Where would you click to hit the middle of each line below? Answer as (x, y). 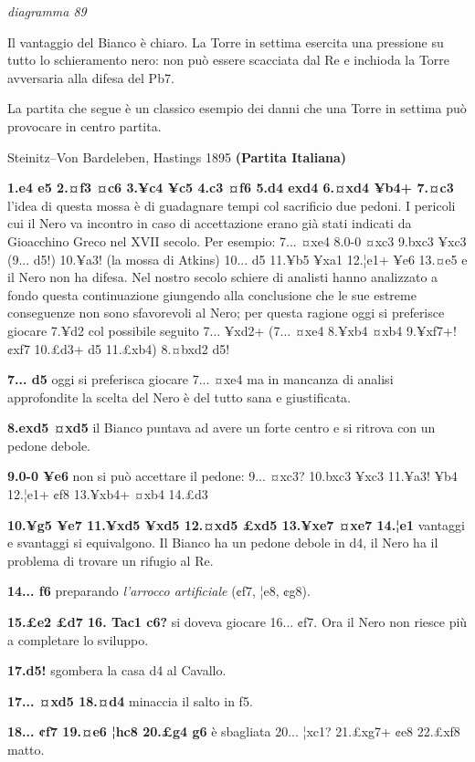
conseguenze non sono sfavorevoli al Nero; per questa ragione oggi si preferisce (226, 313)
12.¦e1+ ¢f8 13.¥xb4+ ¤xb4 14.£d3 (108, 494)
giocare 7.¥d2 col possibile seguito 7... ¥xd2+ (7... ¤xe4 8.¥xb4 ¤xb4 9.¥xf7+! (232, 330)
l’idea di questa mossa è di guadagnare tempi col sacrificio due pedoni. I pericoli (232, 205)
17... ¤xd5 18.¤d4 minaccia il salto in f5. (130, 700)
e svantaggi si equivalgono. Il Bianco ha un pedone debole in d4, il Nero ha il (223, 543)
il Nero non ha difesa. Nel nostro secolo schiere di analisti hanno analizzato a (223, 277)
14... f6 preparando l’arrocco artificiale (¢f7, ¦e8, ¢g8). (159, 591)
